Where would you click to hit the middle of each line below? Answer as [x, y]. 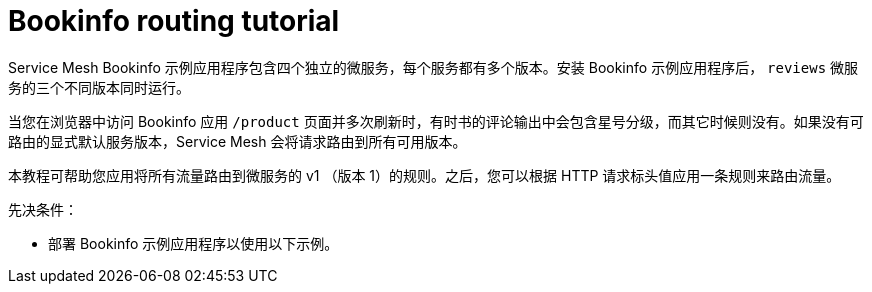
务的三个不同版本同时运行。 [99, 87]
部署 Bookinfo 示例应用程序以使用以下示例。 [193, 243]
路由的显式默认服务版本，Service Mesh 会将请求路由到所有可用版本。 [237, 141]
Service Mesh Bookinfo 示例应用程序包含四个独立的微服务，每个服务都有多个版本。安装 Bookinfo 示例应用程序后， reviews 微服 [433, 67]
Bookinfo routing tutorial [174, 21]
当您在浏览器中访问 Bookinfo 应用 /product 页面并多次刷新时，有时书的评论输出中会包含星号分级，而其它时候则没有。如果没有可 [436, 121]
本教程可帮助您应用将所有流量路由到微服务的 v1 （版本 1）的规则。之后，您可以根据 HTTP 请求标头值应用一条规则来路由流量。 [424, 175]
